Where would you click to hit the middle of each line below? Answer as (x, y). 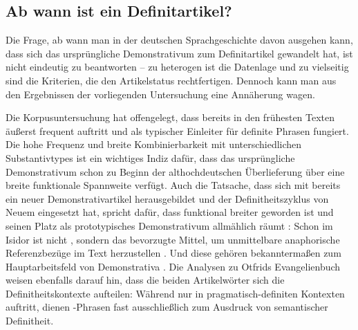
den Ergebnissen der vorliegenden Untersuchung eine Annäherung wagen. (160, 94)
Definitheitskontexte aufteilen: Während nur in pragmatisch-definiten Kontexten (175, 293)
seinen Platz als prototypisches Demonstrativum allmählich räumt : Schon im (169, 225)
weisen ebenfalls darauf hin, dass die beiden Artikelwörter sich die (145, 280)
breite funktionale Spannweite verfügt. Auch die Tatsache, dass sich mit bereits (173, 185)
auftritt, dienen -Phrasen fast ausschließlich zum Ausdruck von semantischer (167, 307)
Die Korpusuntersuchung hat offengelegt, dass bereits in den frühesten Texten (170, 117)
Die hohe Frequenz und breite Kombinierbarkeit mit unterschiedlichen (154, 144)
